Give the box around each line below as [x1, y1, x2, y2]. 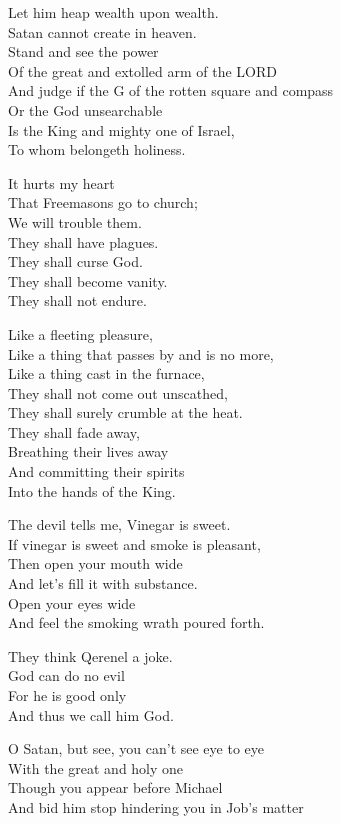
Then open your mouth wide [8, 553, 183, 574]
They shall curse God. [8, 251, 143, 272]
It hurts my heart [8, 172, 115, 193]
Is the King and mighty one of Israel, [8, 119, 235, 140]
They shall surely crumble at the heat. [8, 402, 243, 423]
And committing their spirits [8, 461, 185, 482]
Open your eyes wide [8, 592, 136, 613]
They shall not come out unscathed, [8, 382, 228, 403]
